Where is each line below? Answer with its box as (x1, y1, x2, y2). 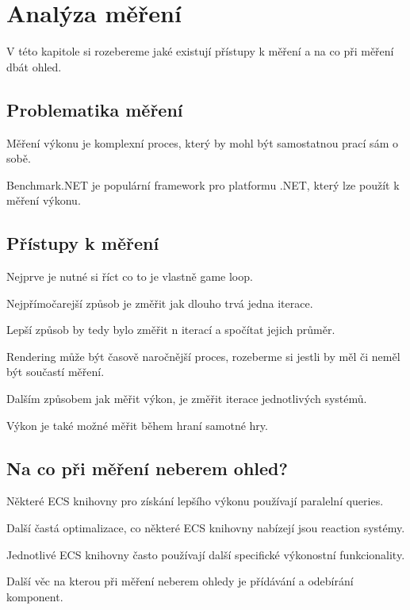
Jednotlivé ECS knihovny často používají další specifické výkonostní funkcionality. (6, 546, 405, 562)
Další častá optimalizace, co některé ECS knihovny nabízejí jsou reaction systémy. (6, 520, 405, 536)
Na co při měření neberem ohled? (6, 455, 288, 480)
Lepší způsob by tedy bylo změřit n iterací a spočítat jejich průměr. (6, 321, 335, 338)
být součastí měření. (6, 363, 105, 380)
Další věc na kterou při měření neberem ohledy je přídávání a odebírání (6, 573, 354, 589)
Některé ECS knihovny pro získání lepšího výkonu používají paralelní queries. (6, 493, 384, 509)
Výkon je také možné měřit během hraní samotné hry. (6, 416, 268, 433)
